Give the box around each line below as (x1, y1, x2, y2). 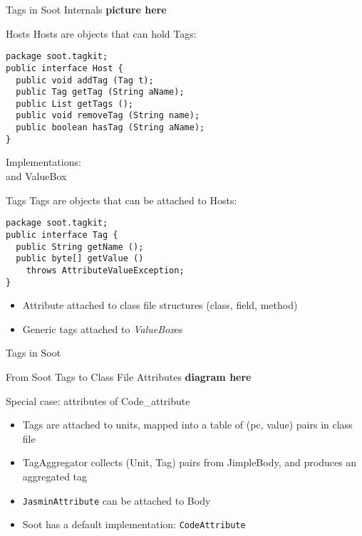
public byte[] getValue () (16, 253, 144, 264)
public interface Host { (6, 63, 123, 73)
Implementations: (6, 154, 81, 169)
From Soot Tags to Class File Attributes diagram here (6, 369, 252, 384)
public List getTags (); (16, 98, 133, 109)
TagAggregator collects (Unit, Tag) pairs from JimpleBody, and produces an (22, 455, 357, 470)
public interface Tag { (6, 229, 118, 240)
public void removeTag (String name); (16, 110, 200, 121)
